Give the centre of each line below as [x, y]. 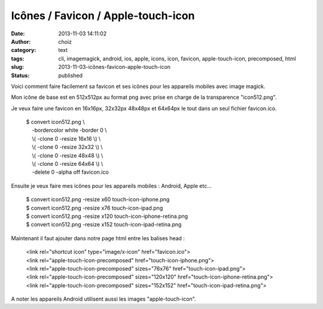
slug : [17, 67]
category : [24, 50]
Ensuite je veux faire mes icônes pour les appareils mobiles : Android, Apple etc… [112, 186]
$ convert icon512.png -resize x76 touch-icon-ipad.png [95, 208]
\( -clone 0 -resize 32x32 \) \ [67, 147]
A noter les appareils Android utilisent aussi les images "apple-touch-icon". [104, 299]
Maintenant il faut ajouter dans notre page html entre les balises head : [98, 238]
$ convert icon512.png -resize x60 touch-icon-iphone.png [98, 199]
